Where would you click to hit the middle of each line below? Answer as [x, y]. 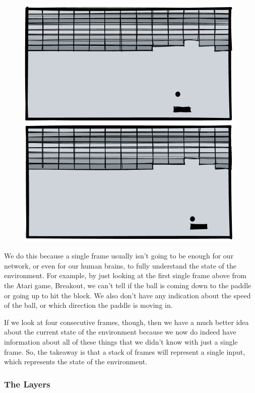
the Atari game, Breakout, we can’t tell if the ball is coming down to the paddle [128, 285]
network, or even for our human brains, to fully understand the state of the [120, 265]
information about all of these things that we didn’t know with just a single [121, 341]
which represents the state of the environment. [76, 362]
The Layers [27, 384]
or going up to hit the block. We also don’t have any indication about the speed [127, 295]
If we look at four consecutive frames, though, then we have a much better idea [126, 322]
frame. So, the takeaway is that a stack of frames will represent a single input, [125, 351]
